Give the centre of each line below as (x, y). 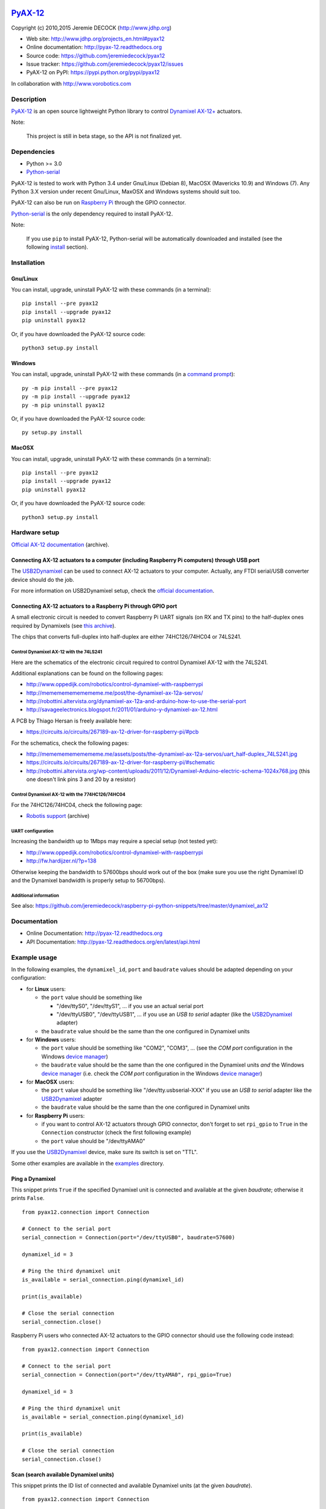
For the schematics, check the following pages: (70, 743)
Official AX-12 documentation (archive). (60, 544)
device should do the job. (43, 579)
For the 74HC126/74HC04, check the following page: (77, 805)
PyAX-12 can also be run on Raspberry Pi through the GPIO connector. (99, 203)
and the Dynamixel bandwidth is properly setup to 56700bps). (88, 880)
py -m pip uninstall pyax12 (63, 405)
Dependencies (33, 152)
